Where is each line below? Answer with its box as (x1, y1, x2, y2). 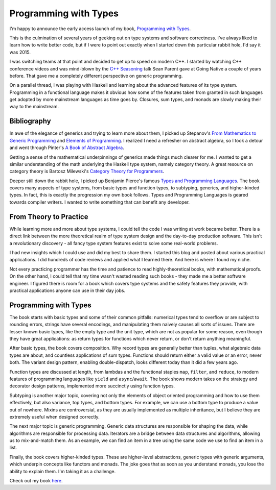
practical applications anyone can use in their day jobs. (9, 287, 126, 293)
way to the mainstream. (9, 104, 59, 110)
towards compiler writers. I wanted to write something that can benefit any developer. (9, 199, 190, 205)
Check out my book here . (9, 478, 63, 484)
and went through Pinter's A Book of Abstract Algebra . (9, 144, 125, 151)
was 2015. (9, 49, 31, 55)
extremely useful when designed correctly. (9, 413, 100, 420)
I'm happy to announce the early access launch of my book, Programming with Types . (9, 26, 191, 32)
